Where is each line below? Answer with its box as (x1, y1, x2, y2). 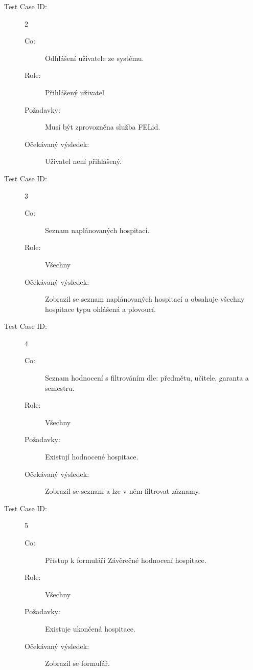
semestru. (45, 382, 75, 393)
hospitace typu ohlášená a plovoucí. (45, 303, 156, 314)
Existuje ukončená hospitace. (45, 623, 135, 634)
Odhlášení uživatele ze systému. (45, 52, 144, 63)
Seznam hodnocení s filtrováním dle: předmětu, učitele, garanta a (45, 372, 249, 383)
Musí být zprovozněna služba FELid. (45, 121, 160, 132)
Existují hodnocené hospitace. (45, 451, 139, 462)
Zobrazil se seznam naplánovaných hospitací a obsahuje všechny (45, 294, 245, 304)
